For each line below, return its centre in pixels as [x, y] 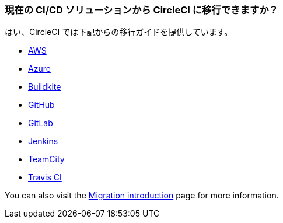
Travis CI [45, 177]
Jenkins [43, 141]
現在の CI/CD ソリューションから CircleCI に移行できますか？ [141, 10]
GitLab [41, 123]
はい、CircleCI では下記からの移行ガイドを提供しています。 [119, 32]
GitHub [41, 105]
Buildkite [45, 87]
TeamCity [46, 159]
